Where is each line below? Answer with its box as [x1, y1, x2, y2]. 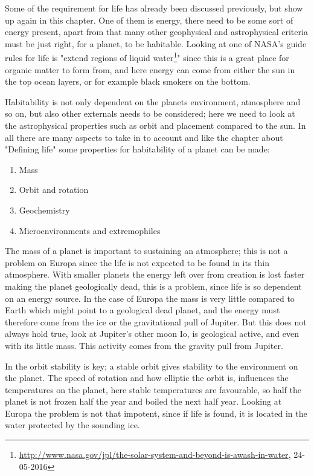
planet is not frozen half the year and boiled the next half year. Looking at [5, 395, 282, 408]
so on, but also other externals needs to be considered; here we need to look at [5, 107, 295, 120]
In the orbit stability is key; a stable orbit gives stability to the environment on [5, 359, 298, 372]
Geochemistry [19, 203, 70, 216]
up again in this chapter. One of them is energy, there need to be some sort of [5, 13, 293, 26]
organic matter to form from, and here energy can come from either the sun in [5, 63, 295, 76]
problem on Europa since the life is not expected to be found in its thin [5, 256, 270, 269]
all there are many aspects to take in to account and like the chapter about [5, 131, 283, 143]
